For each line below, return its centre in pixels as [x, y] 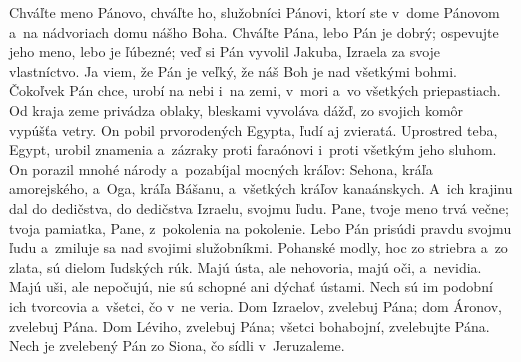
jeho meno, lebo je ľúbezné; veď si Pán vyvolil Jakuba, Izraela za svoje [225, 51]
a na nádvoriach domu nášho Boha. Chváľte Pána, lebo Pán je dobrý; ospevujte [254, 31]
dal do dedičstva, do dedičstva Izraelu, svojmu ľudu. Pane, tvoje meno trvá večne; [259, 207]
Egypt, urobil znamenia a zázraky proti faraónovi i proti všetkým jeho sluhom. [253, 149]
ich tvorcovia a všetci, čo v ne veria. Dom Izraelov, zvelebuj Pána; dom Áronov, [255, 305]
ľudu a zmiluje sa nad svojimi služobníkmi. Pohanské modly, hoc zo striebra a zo [258, 247]
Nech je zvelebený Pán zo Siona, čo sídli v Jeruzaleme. [177, 345]
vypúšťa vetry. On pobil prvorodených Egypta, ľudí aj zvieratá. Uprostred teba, [253, 129]
